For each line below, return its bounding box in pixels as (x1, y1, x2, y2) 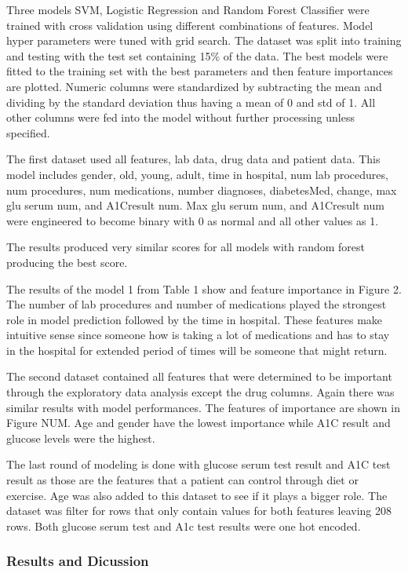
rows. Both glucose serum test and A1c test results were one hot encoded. (6, 517, 361, 534)
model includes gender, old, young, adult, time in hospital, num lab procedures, (6, 166, 388, 182)
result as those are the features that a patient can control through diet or (6, 472, 359, 488)
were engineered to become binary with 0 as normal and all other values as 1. (6, 212, 379, 228)
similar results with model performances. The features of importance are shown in (6, 399, 400, 415)
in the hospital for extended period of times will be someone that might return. (6, 341, 388, 358)
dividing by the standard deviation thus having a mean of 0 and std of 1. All (6, 93, 376, 110)
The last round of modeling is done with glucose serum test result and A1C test (6, 456, 391, 473)
